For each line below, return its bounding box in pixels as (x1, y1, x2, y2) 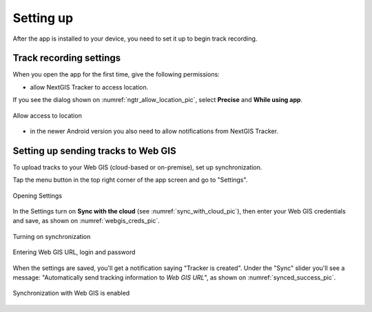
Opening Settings (12, 191, 62, 200)
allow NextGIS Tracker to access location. (30, 83, 149, 91)
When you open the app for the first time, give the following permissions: (12, 70, 220, 79)
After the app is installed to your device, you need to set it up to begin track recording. (12, 34, 258, 43)
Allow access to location (12, 111, 82, 120)
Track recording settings (12, 52, 121, 64)
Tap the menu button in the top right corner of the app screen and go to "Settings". (12, 176, 248, 184)
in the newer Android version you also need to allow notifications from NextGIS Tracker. (30, 127, 279, 136)
